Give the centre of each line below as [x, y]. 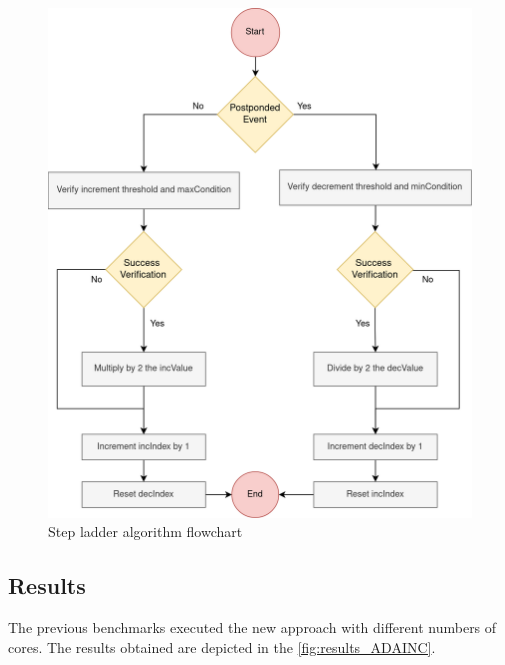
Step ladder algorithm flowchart [145, 531]
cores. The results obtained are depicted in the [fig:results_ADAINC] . [222, 646]
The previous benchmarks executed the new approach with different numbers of [252, 626]
